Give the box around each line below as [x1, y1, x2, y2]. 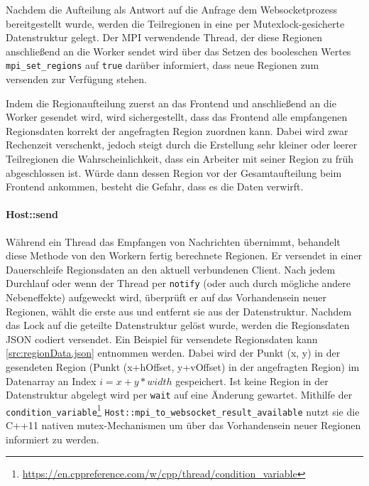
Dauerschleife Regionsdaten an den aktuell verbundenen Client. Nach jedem [6, 261, 336, 276]
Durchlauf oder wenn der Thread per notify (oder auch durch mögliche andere [6, 276, 351, 291]
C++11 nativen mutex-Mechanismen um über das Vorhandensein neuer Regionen [6, 418, 361, 433]
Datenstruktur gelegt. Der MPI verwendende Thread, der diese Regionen [6, 30, 323, 45]
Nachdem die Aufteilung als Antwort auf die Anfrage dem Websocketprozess [6, 2, 338, 16]
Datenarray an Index [6, 373, 97, 388]
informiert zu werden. [6, 431, 99, 446]
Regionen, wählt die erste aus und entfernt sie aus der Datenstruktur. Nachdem [6, 303, 352, 318]
